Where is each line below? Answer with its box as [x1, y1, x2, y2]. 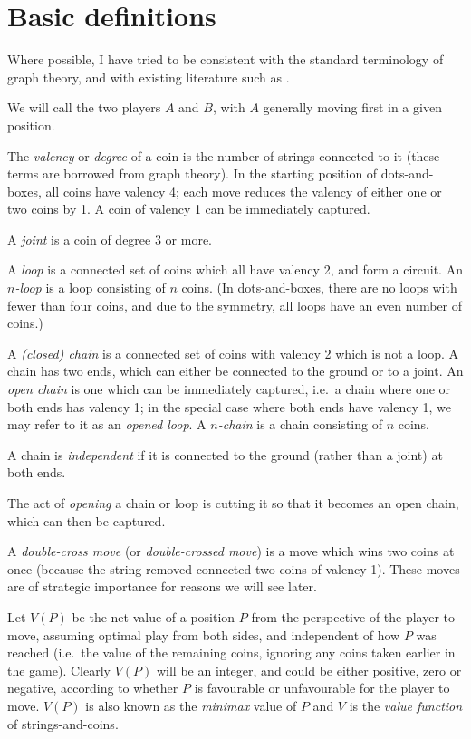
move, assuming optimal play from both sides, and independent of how [7, 625, 400, 644]
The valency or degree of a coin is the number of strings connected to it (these [7, 146, 440, 165]
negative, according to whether [7, 678, 178, 697]
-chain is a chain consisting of [217, 415, 382, 434]
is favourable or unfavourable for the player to [194, 678, 450, 697]
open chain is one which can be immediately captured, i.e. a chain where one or [7, 379, 451, 398]
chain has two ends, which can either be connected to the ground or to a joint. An [7, 361, 464, 380]
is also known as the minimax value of [85, 696, 297, 715]
